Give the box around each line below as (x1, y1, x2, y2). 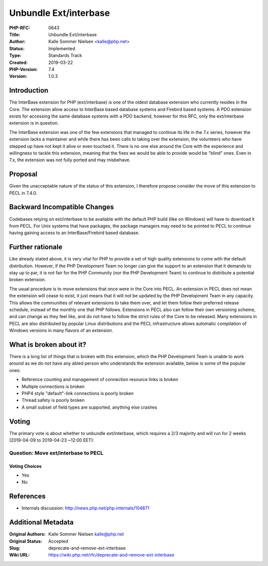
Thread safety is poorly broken (21, 397, 85, 403)
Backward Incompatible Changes (9, 203, 114, 211)
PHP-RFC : (9, 25, 31, 31)
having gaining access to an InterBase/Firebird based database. (9, 230, 140, 236)
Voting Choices (9, 463, 42, 469)
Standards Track (48, 53, 82, 59)
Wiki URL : (9, 552, 30, 558)
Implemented (48, 45, 75, 52)
